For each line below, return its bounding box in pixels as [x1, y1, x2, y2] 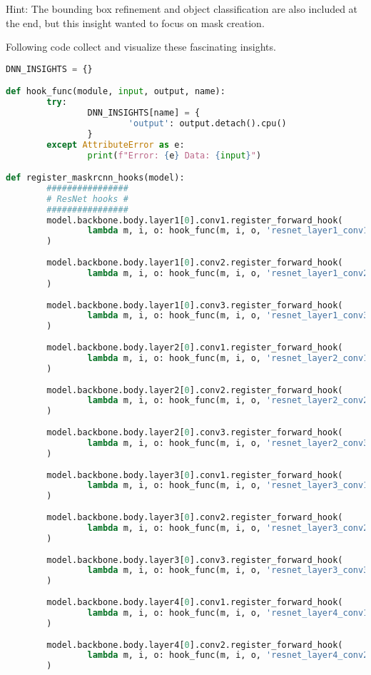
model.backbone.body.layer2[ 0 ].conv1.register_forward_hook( [46, 342, 343, 353]
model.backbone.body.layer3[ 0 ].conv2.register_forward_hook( [46, 512, 343, 523]
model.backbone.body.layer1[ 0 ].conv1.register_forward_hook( [46, 215, 343, 225]
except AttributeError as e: [46, 139, 185, 150]
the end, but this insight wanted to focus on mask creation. [6, 15, 265, 30]
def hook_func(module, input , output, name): [6, 86, 225, 97]
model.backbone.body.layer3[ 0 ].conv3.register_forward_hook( [46, 554, 343, 565]
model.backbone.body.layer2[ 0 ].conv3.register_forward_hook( [46, 427, 343, 438]
